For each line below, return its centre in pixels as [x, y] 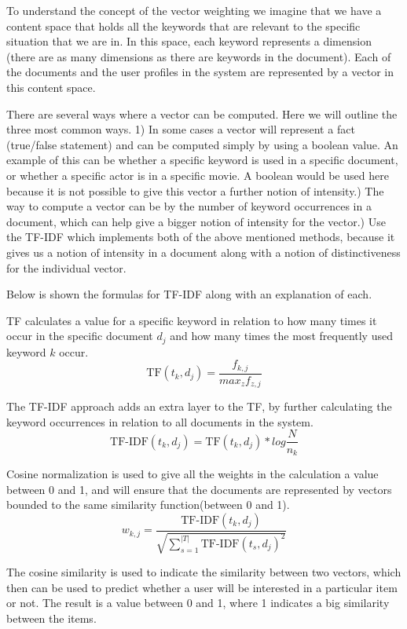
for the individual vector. [66, 267]
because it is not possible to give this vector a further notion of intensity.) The [195, 190]
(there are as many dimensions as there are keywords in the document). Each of [199, 56]
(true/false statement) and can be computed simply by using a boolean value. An [202, 144]
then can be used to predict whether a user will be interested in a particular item [202, 587]
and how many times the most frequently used [281, 336]
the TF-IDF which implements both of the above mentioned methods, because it [201, 237]
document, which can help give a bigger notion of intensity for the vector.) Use [196, 221]
